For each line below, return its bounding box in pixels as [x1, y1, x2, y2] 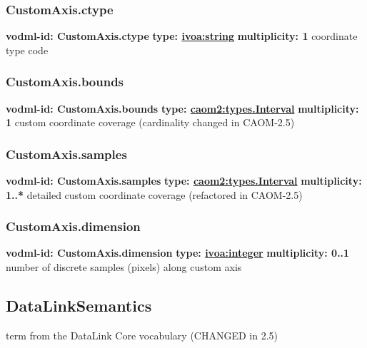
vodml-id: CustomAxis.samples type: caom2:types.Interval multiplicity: [6, 173, 362, 188]
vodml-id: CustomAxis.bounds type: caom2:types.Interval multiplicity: [6, 101, 359, 116]
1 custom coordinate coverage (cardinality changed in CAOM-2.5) [6, 115, 295, 130]
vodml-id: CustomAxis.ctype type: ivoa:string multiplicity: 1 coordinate [6, 29, 358, 43]
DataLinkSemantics [6, 295, 152, 317]
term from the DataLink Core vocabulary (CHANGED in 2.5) [6, 327, 278, 342]
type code [6, 42, 49, 57]
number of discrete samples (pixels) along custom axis [6, 260, 242, 275]
